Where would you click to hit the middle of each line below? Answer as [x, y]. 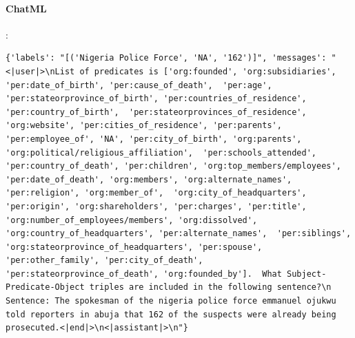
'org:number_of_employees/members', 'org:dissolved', [132, 220]
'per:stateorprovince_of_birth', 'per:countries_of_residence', [156, 99]
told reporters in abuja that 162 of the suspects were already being [171, 314]
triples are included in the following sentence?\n [210, 287]
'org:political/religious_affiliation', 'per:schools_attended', [161, 152]
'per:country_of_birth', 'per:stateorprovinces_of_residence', [156, 112]
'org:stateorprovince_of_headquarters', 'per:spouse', [134, 247]
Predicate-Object [45, 287]
